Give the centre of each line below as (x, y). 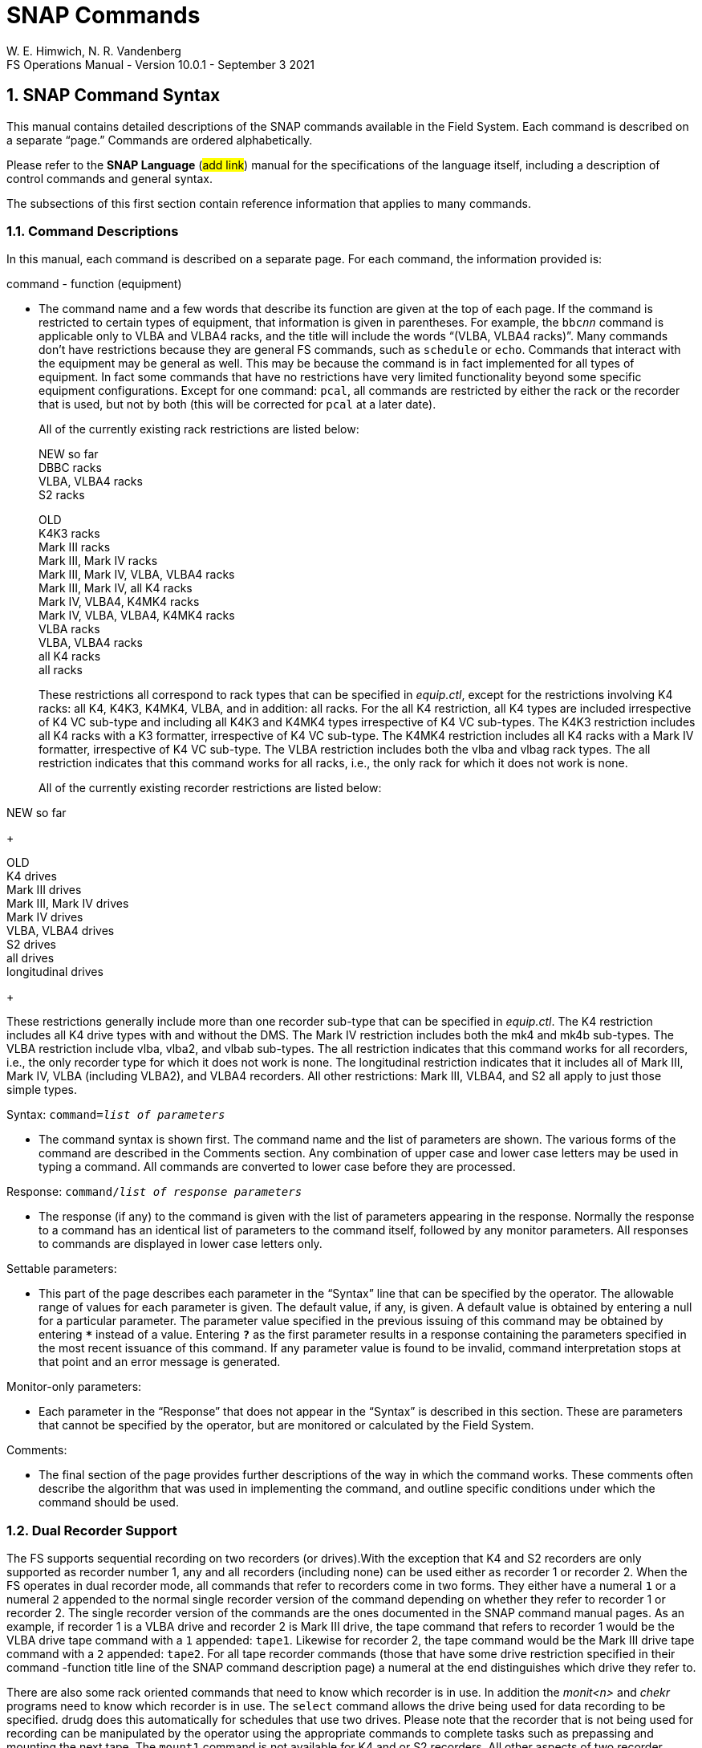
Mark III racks (75, 547)
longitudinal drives (55, 972)
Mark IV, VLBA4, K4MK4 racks (119, 602)
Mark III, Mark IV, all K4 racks (116, 588)
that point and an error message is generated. (160, 1362)
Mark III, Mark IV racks (98, 561)
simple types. (42, 1090)
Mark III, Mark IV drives (68, 904)
